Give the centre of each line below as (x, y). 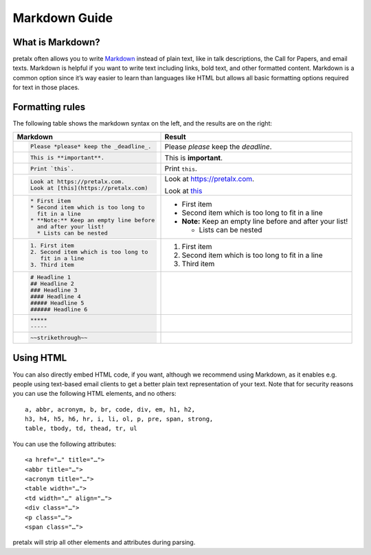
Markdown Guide (63, 18)
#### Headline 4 (56, 296)
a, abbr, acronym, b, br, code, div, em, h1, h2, (110, 409)
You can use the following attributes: (65, 444)
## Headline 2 (52, 284)
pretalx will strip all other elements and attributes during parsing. (104, 543)
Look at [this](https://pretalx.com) (89, 188)
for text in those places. (46, 87)
